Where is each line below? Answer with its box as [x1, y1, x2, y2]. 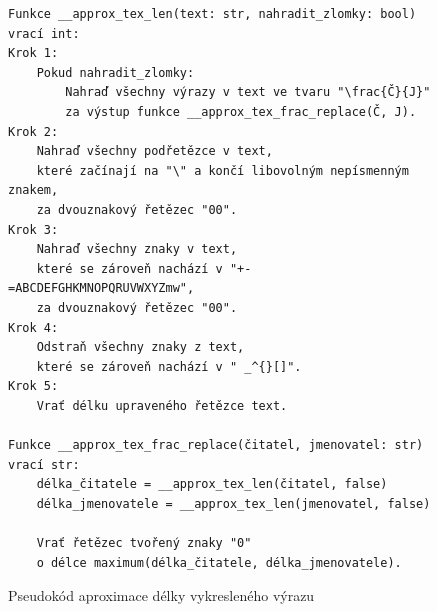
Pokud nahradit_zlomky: [36, 65, 195, 80]
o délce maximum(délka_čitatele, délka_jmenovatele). [36, 555, 402, 570]
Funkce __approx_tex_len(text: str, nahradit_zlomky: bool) [8, 7, 417, 21]
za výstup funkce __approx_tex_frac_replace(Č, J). [65, 104, 417, 119]
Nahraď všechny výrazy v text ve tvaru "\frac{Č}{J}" [65, 85, 431, 100]
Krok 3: [8, 222, 59, 237]
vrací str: [8, 457, 80, 472]
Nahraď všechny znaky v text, [36, 242, 238, 257]
